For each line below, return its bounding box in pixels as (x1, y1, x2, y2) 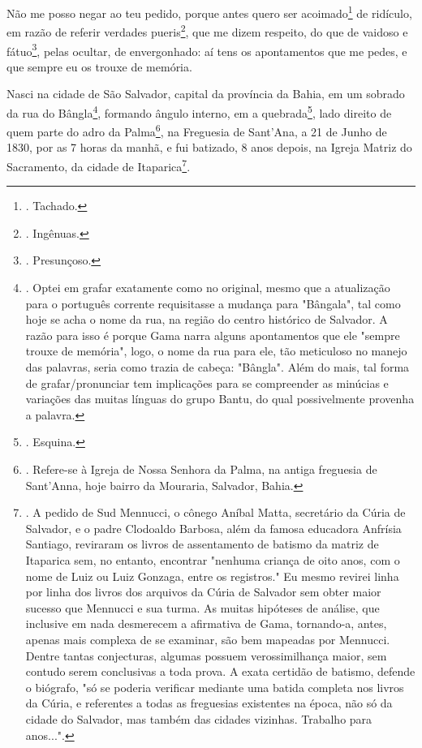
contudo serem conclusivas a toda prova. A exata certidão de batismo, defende (25, 663, 416, 680)
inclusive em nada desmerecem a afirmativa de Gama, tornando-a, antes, (25, 615, 387, 632)
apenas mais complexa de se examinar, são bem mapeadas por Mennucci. (25, 630, 390, 647)
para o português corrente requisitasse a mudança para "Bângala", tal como (25, 294, 401, 312)
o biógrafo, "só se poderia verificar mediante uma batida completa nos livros (25, 678, 404, 695)
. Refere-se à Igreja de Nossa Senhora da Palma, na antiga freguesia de (25, 461, 377, 477)
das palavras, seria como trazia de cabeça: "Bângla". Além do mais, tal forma (25, 359, 410, 376)
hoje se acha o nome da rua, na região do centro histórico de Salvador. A (25, 311, 388, 328)
